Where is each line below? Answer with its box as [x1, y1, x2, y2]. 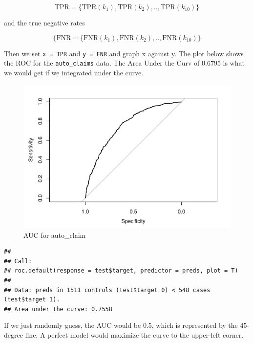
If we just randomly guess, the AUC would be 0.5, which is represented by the [4, 320, 238, 330]
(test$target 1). [4, 296, 60, 303]
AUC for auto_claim [23, 229, 86, 240]
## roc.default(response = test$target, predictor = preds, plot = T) [4, 267, 238, 274]
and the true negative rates [4, 18, 85, 27]
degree [4, 329, 23, 340]
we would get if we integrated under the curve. [4, 67, 144, 77]
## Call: [4, 257, 32, 265]
